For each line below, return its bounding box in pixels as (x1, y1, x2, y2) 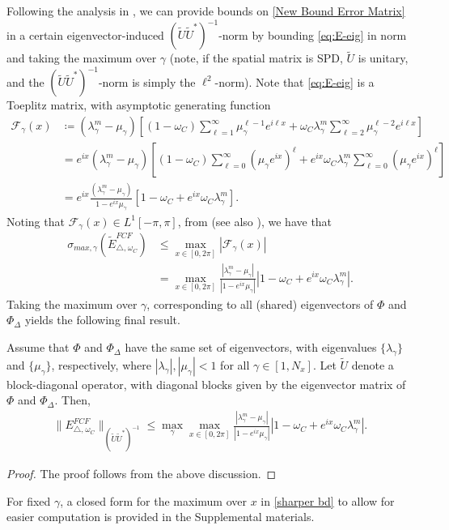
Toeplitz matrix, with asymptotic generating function (6, 96, 271, 113)
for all (220, 356, 250, 373)
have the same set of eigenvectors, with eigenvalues (125, 339, 377, 356)
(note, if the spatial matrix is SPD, (169, 49, 343, 66)
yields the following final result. (24, 311, 180, 328)
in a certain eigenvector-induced (6, 26, 164, 43)
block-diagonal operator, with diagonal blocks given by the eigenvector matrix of (6, 375, 406, 392)
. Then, (54, 391, 91, 408)
